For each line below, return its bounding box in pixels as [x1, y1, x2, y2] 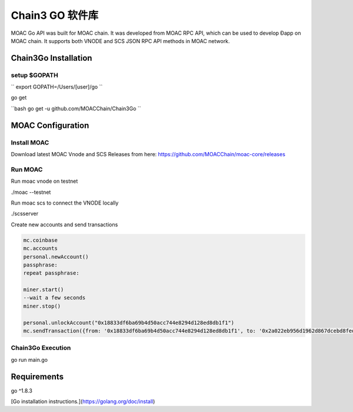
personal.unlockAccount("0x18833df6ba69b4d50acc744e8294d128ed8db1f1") [23, 319, 235, 326]
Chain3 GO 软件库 [11, 9, 99, 22]
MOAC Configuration [11, 120, 89, 130]
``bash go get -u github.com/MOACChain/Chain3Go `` [11, 105, 141, 112]
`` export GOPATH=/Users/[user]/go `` [11, 83, 103, 91]
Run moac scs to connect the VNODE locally [11, 199, 119, 206]
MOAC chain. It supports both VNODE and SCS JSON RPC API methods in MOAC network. [11, 37, 230, 44]
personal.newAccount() [23, 253, 89, 260]
